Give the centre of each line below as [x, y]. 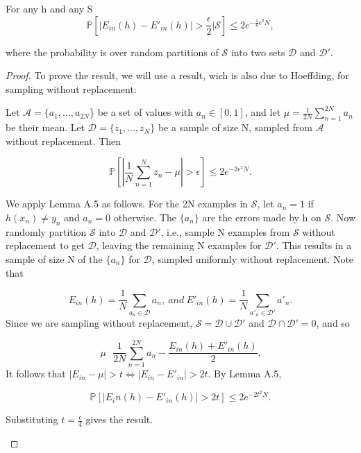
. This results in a [314, 245]
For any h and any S [49, 8]
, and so [333, 323]
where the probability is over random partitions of [112, 52]
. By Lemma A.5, [245, 374]
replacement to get [45, 245]
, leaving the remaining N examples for [179, 245]
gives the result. [119, 419]
